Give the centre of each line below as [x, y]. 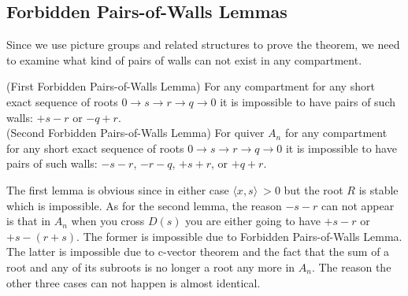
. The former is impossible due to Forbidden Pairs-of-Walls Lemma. [239, 236]
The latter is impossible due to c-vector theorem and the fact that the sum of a [198, 252]
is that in [29, 221]
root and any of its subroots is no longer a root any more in [151, 266]
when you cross [108, 221]
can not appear [358, 205]
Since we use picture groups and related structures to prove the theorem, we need [203, 44]
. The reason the [351, 266]
